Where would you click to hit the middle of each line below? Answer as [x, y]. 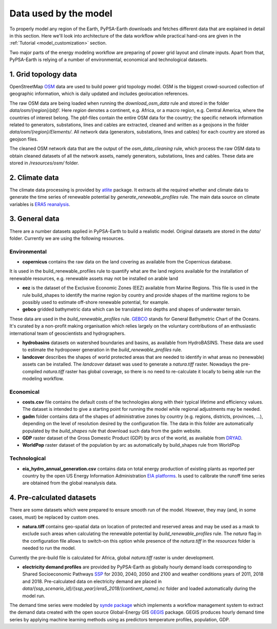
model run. [34, 596]
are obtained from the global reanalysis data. [70, 483]
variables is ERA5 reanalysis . [40, 204]
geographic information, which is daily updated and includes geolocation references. [99, 94]
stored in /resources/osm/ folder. [44, 163]
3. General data [34, 219]
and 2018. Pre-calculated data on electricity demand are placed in [92, 581]
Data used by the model [61, 13]
